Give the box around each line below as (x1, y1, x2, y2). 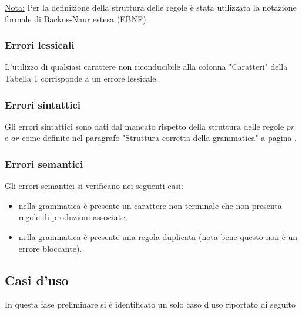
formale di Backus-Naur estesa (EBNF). (5, 12, 149, 25)
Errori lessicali (5, 38, 75, 52)
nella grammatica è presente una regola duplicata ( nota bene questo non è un (18, 231, 298, 242)
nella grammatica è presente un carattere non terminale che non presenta (18, 199, 282, 211)
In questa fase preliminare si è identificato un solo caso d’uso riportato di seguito (5, 298, 296, 310)
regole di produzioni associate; (18, 211, 127, 223)
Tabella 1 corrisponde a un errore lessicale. (5, 72, 159, 84)
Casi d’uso (5, 271, 69, 289)
